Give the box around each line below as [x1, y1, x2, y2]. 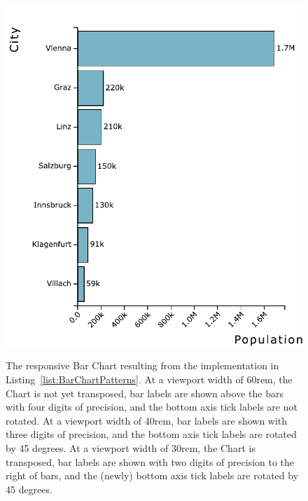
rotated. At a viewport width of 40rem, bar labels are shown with [6, 413, 288, 427]
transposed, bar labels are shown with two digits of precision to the [6, 454, 295, 469]
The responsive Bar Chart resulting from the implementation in [6, 358, 279, 373]
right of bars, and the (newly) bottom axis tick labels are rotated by [6, 468, 299, 483]
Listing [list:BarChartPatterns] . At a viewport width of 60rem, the [6, 372, 293, 387]
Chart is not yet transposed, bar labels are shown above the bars [6, 385, 283, 400]
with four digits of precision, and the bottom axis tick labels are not [6, 399, 297, 414]
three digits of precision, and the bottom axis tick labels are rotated [6, 427, 297, 441]
